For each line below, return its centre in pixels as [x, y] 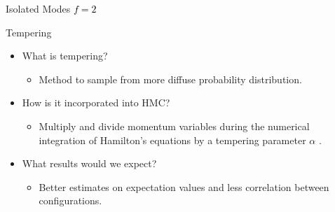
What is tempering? [65, 56]
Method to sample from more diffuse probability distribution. [170, 79]
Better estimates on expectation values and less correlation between [184, 186]
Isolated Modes [38, 8]
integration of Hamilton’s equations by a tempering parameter [172, 140]
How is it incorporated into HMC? [96, 103]
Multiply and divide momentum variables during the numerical [174, 126]
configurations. [70, 200]
